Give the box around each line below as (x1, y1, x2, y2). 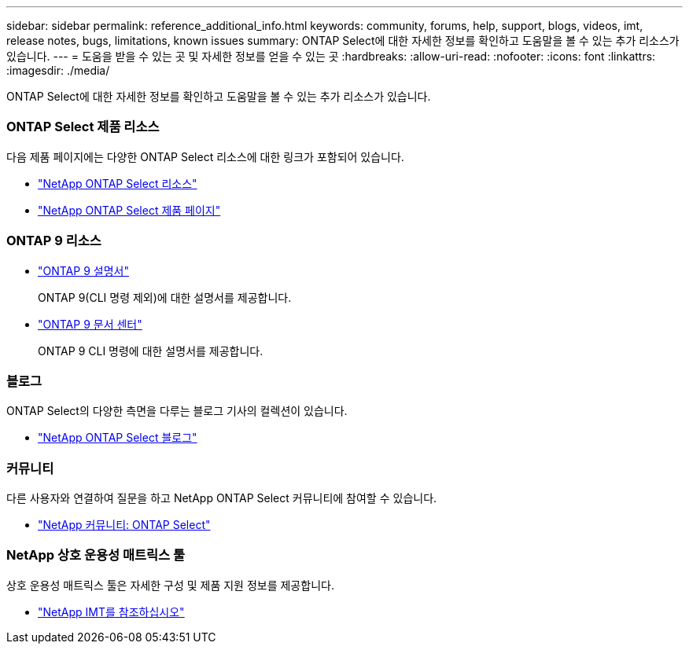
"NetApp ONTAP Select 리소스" (38, 176, 197, 190)
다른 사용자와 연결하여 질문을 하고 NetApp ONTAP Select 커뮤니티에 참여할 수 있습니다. (6, 491, 437, 505)
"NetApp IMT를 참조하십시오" (38, 604, 185, 619)
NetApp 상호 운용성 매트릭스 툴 (6, 547, 186, 564)
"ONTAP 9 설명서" (38, 263, 129, 277)
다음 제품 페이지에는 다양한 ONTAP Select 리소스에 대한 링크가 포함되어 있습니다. (6, 149, 404, 163)
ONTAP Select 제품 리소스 (6, 119, 160, 135)
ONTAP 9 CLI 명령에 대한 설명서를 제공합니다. (38, 343, 263, 358)
